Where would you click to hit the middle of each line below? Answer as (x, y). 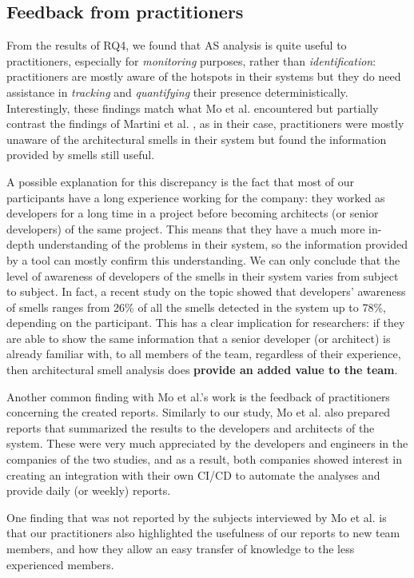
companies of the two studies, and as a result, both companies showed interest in (204, 459)
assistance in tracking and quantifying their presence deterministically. (177, 92)
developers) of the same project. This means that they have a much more (186, 228)
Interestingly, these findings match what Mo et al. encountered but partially (193, 108)
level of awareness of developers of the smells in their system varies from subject (203, 275)
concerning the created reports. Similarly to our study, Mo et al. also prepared (199, 412)
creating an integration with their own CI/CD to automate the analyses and (193, 474)
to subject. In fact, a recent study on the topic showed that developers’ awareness (206, 291)
